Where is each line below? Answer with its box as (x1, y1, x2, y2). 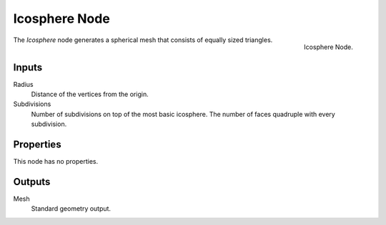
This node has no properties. (13, 157, 99, 166)
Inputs (13, 61, 43, 73)
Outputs (13, 175, 51, 188)
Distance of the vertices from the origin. (31, 90, 149, 99)
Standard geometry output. (31, 204, 111, 213)
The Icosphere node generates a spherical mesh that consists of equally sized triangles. (13, 36, 273, 44)
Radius (13, 80, 34, 88)
